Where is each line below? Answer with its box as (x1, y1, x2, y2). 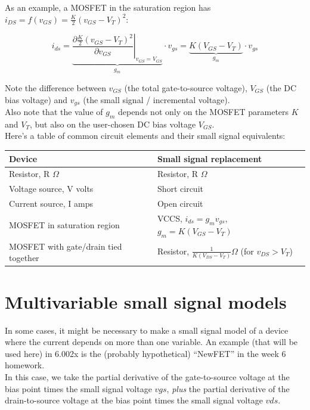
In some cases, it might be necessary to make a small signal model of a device (5, 324, 289, 336)
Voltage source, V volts (9, 182, 94, 195)
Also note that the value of (5, 105, 103, 118)
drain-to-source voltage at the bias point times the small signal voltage (5, 394, 263, 406)
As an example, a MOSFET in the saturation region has (5, 1, 211, 13)
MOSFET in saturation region (9, 218, 120, 231)
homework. (5, 359, 45, 371)
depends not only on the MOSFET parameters (117, 105, 289, 118)
